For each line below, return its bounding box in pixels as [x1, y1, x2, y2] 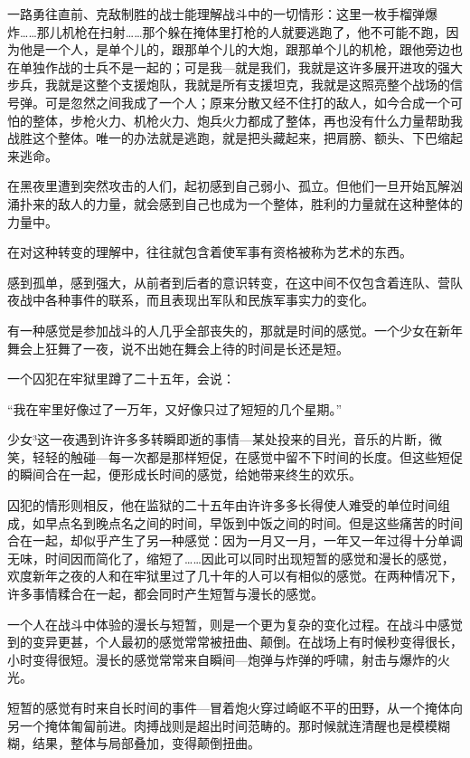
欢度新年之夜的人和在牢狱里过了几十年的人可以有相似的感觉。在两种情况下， [7, 566, 463, 585]
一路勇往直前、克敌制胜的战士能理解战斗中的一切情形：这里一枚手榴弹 [7, 5, 425, 23]
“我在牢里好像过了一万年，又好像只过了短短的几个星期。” [7, 399, 343, 418]
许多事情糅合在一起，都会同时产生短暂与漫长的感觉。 [7, 584, 324, 603]
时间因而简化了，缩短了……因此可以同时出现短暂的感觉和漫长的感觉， [44, 548, 455, 567]
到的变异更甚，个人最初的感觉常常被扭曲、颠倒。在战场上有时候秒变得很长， [7, 632, 463, 651]
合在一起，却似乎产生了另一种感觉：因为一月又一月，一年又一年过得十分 [7, 531, 437, 550]
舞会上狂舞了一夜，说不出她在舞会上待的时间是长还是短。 [7, 338, 349, 357]
